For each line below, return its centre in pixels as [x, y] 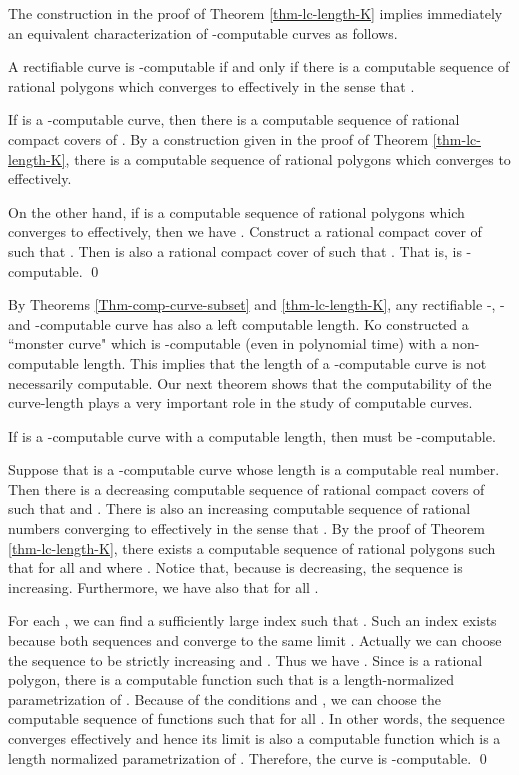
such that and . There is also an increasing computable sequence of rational [239, 508]
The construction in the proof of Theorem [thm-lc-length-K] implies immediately [255, 13]
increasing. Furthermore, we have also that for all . [163, 586]
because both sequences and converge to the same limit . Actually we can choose [255, 640]
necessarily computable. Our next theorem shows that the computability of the [250, 382]
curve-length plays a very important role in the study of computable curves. [240, 402]
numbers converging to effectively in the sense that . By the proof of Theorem [246, 528]
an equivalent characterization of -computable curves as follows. [203, 32]
